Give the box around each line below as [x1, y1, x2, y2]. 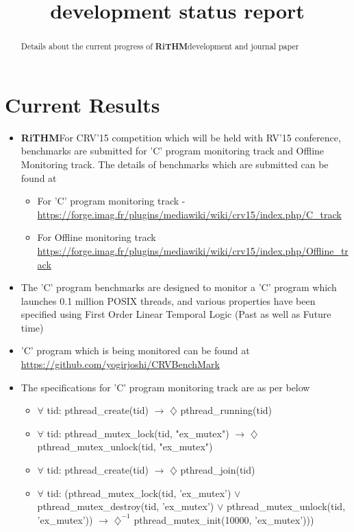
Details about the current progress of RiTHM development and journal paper [21, 41, 299, 53]
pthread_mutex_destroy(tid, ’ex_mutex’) [37, 499, 214, 513]
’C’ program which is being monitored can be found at [21, 343, 250, 358]
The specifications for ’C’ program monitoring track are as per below [21, 380, 310, 394]
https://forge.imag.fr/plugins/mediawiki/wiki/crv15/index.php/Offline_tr [37, 243, 349, 257]
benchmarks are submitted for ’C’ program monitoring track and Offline [21, 143, 325, 158]
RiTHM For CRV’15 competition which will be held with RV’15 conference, [21, 130, 341, 144]
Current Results [5, 90, 160, 118]
